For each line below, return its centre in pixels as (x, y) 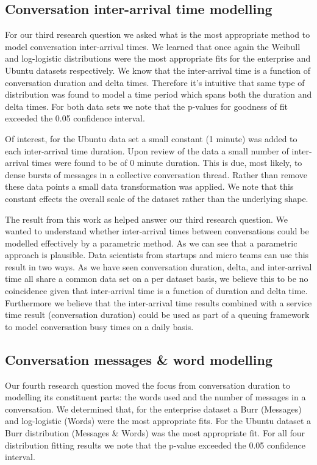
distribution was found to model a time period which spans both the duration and (158, 94)
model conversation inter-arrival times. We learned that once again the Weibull (153, 46)
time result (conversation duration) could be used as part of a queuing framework (157, 315)
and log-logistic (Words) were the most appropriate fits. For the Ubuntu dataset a (158, 421)
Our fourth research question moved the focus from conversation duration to (148, 385)
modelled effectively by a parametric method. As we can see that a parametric (151, 243)
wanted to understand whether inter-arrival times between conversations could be (157, 231)
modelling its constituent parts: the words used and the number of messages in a (155, 397)
